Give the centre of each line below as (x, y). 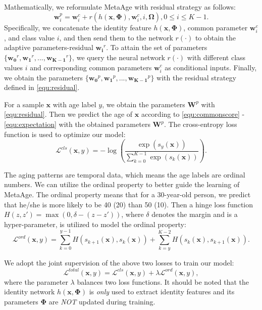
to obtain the (216, 37)
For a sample (24, 104)
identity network (30, 292)
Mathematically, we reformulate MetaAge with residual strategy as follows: (120, 7)
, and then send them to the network (116, 37)
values (14, 67)
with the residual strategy (196, 77)
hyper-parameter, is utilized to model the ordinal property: (95, 224)
